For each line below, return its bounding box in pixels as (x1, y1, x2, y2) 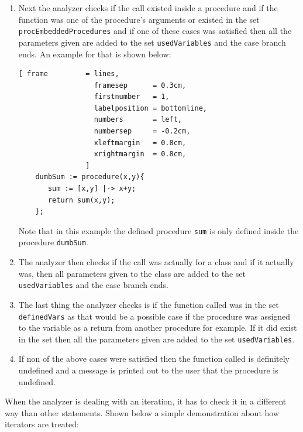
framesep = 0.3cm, (94, 81, 187, 90)
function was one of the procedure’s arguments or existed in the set (18, 13, 260, 25)
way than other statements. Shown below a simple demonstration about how (5, 406, 279, 419)
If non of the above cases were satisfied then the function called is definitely (18, 352, 290, 365)
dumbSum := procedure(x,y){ (35, 173, 144, 181)
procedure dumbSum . (18, 236, 88, 248)
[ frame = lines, (18, 70, 119, 78)
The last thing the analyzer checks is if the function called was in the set (18, 298, 279, 310)
